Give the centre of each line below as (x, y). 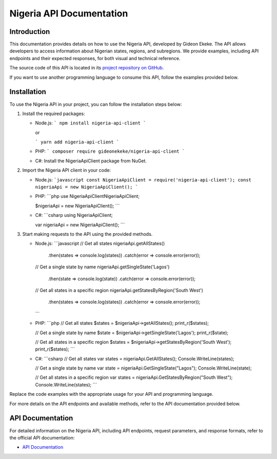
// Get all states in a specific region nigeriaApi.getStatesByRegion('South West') (119, 290)
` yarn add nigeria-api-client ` (77, 142)
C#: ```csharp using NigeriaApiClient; (74, 215)
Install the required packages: (54, 114)
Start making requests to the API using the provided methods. (87, 234)
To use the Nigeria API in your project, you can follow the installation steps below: (96, 104)
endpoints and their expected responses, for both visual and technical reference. (95, 58)
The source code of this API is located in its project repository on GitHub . (87, 68)
